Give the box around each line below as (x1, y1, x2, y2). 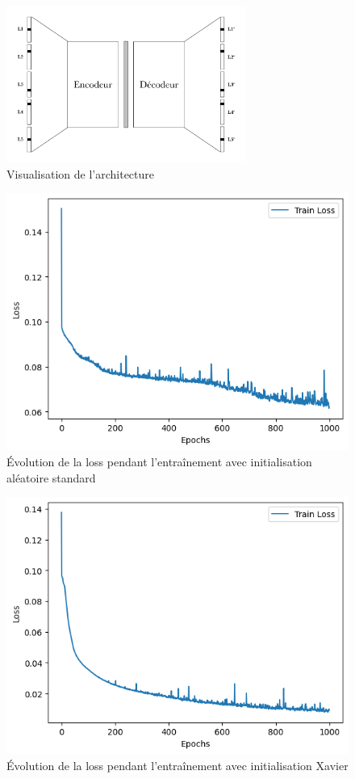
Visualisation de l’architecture (6, 165, 155, 182)
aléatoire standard (6, 469, 96, 486)
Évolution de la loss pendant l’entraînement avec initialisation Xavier (6, 756, 349, 773)
